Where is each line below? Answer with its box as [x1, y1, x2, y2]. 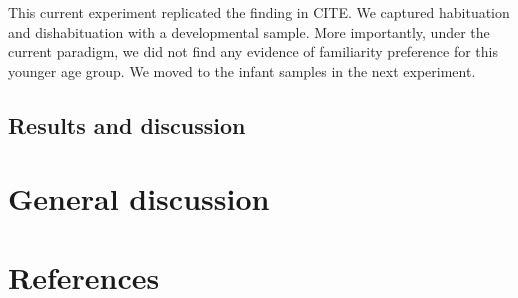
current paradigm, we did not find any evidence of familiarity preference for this [8, 41, 498, 62]
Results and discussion [8, 109, 246, 140]
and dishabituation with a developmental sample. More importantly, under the [8, 21, 490, 42]
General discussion [8, 178, 270, 219]
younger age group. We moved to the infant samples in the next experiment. [8, 60, 476, 81]
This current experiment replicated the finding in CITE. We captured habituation [8, 2, 510, 22]
